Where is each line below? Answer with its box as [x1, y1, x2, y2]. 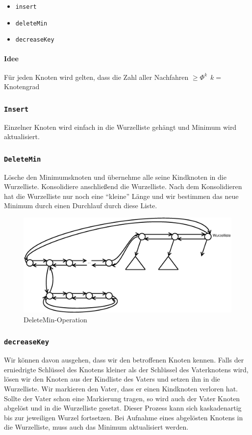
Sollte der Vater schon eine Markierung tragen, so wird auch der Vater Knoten [4, 393, 240, 403]
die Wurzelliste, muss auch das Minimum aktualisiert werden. [4, 422, 189, 432]
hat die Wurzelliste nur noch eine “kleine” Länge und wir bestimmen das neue [4, 191, 239, 201]
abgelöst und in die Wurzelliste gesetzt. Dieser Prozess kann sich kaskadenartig [4, 403, 242, 413]
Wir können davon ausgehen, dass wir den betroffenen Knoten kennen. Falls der [4, 355, 244, 365]
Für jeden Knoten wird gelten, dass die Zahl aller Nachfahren [4, 72, 189, 82]
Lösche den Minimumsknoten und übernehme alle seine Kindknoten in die [4, 171, 227, 182]
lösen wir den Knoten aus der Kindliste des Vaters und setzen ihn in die [4, 374, 220, 384]
